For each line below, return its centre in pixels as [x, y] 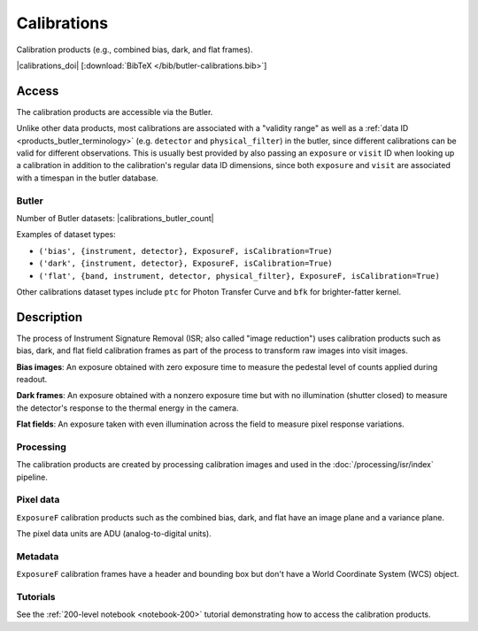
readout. [32, 379]
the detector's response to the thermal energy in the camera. [127, 408]
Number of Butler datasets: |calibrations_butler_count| [115, 218]
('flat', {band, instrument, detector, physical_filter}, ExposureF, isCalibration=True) [239, 276]
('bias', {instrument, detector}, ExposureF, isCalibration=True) [186, 251]
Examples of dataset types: [66, 235]
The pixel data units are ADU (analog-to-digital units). [114, 534]
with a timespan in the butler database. [87, 178]
